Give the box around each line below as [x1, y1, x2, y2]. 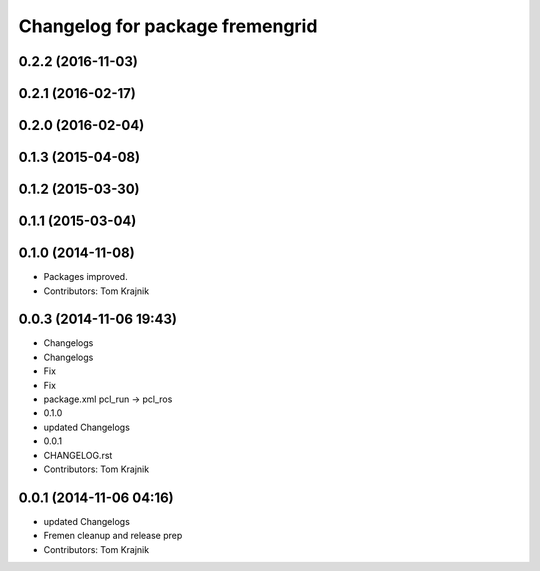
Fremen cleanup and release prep [43, 530, 183, 542]
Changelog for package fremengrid [18, 15, 318, 37]
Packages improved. [43, 271, 129, 283]
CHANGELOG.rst [43, 449, 113, 461]
